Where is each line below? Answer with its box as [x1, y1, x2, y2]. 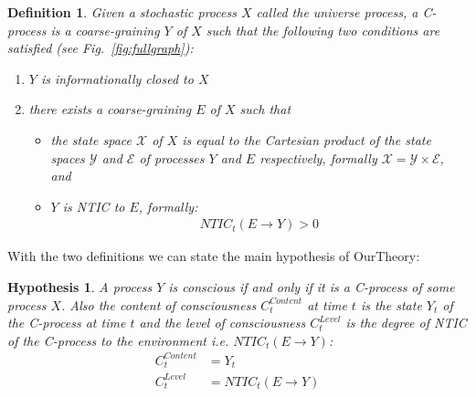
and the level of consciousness [139, 313, 306, 332]
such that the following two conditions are [206, 20, 440, 39]
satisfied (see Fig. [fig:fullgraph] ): [7, 38, 194, 57]
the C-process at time [7, 313, 126, 332]
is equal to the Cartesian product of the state [182, 130, 431, 149]
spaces [50, 148, 85, 167]
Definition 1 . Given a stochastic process [7, 3, 237, 21]
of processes [139, 148, 205, 167]
